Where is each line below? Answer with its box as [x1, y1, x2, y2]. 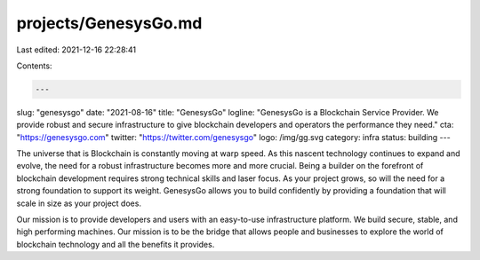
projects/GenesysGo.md [16, 13, 203, 33]
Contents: [16, 60, 52, 71]
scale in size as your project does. [16, 198, 142, 209]
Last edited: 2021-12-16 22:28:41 [16, 44, 137, 55]
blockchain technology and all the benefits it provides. [16, 239, 215, 249]
